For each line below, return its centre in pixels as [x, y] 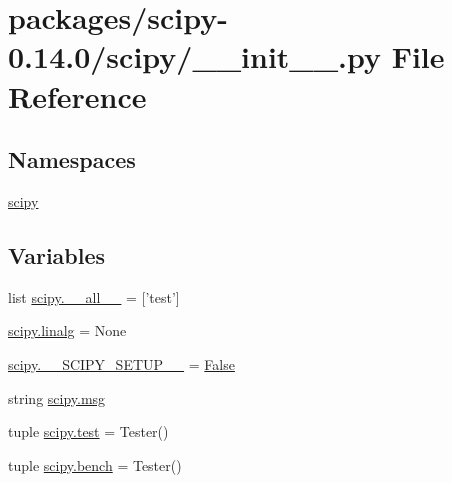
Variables [57, 254]
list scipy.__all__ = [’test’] [94, 296]
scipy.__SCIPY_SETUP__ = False [121, 363]
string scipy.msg [57, 397]
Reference [77, 95]
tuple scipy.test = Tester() [88, 431]
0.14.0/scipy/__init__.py [194, 56]
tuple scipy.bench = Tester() [95, 464]
